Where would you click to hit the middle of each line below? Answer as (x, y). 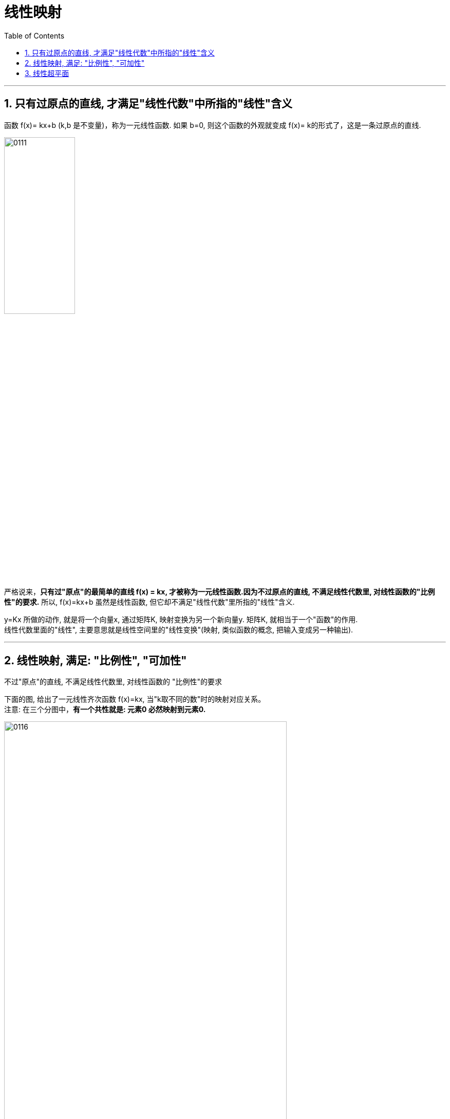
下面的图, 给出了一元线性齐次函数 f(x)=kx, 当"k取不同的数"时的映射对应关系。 (135, 699)
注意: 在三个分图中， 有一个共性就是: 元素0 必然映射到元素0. (105, 710)
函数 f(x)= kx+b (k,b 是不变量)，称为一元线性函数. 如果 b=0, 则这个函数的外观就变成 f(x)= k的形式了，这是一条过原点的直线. (213, 125)
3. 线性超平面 (47, 73)
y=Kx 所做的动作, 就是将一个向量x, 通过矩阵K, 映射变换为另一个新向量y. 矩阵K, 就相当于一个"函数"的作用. (181, 620)
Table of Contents (34, 35)
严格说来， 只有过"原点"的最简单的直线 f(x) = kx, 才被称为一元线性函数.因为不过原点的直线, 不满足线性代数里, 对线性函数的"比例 (220, 592)
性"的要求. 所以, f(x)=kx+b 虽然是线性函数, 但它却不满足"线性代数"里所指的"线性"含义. (149, 602)
